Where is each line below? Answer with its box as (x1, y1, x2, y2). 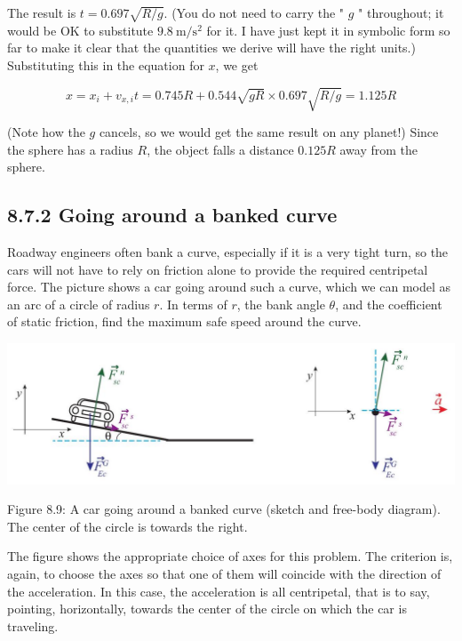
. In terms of (159, 294, 227, 313)
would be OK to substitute (7, 20, 154, 39)
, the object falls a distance (147, 140, 294, 158)
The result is (7, 4, 76, 21)
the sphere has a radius (7, 140, 133, 158)
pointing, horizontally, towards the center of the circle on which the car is (7, 599, 407, 618)
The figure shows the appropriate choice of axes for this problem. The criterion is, (7, 547, 453, 565)
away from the (339, 140, 418, 158)
